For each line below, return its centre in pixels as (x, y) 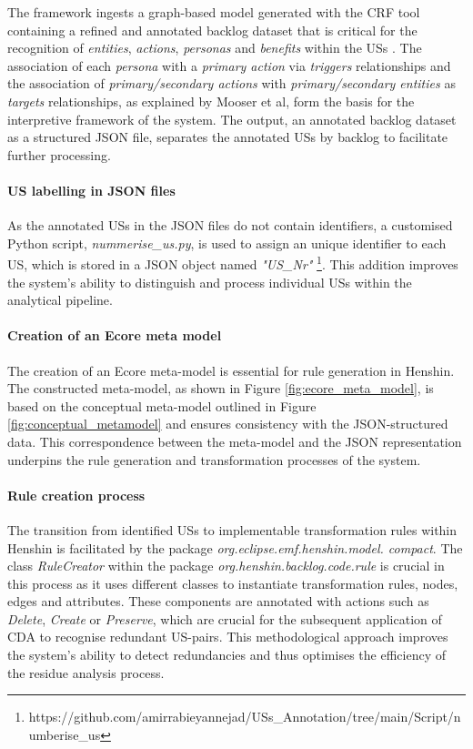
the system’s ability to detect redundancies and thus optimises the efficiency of (226, 655)
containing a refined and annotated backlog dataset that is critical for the (212, 30)
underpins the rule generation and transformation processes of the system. (214, 459)
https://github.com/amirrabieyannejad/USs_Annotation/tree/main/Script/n (245, 717)
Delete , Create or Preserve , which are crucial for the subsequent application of (225, 618)
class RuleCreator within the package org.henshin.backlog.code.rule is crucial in (226, 566)
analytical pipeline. (60, 300)
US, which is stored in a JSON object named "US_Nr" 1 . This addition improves (233, 263)
